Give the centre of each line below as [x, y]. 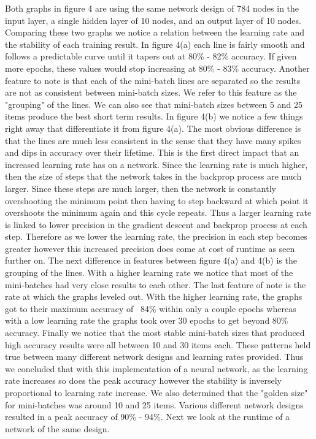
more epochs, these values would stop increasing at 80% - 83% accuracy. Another [157, 68]
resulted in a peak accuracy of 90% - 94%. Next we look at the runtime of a [148, 417]
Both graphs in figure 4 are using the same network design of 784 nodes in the [152, 8]
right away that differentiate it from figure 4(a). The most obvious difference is [153, 128]
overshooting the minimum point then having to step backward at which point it [157, 200]
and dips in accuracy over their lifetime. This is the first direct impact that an [152, 152]
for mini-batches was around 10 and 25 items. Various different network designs [154, 404]
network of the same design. [57, 428]
